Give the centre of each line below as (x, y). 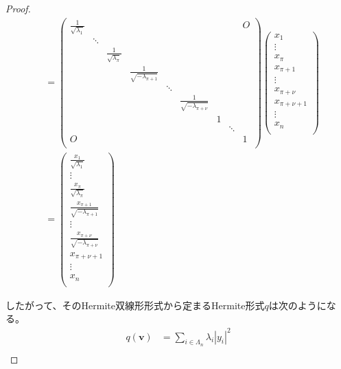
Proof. (18, 8)
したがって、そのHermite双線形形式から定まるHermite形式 (135, 305)
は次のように (297, 305)
